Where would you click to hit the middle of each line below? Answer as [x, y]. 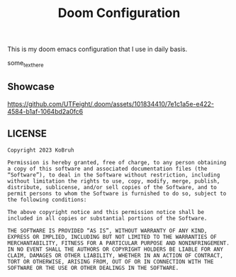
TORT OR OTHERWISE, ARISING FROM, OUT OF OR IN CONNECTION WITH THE [111, 261]
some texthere [26, 64]
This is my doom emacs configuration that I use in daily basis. [97, 49]
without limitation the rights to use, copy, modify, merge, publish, [114, 181]
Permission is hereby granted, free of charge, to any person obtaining [117, 162]
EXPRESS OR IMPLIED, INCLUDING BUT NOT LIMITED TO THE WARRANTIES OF [112, 237]
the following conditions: [47, 200]
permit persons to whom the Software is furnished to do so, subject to [117, 193]
